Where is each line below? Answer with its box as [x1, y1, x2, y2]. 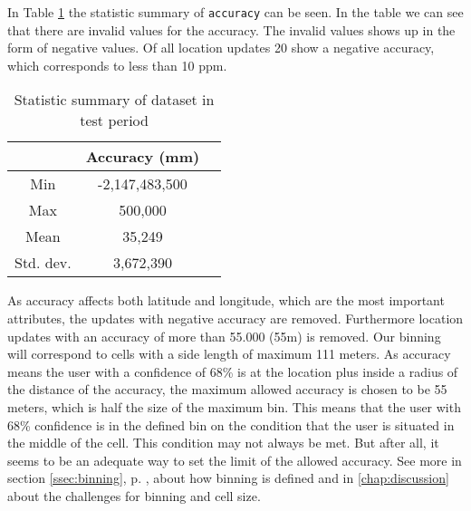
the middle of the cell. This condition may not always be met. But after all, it [7, 433, 439, 452]
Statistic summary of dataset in [14, 89, 215, 111]
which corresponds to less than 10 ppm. [7, 55, 227, 74]
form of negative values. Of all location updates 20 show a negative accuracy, [7, 38, 435, 57]
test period [80, 110, 149, 131]
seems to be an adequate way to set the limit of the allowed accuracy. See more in [7, 450, 462, 469]
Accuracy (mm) [85, 146, 200, 168]
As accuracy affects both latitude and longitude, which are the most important [7, 291, 445, 310]
